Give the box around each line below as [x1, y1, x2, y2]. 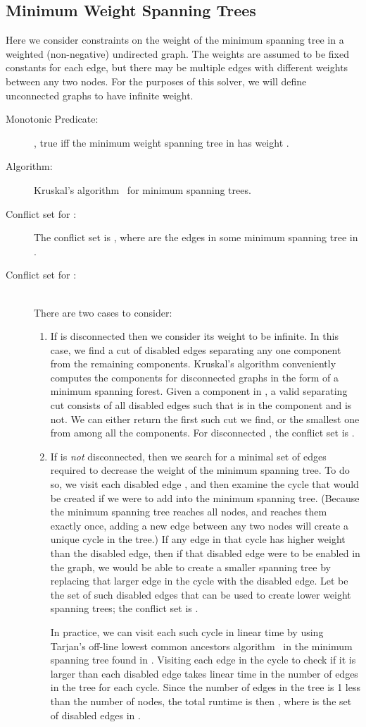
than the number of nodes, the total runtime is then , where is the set [50, 693, 352, 708]
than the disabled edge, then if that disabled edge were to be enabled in [50, 546, 360, 561]
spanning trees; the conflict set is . [50, 601, 198, 616]
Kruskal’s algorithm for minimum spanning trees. [34, 182, 251, 197]
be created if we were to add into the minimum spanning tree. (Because [50, 490, 360, 505]
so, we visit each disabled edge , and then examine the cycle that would [50, 477, 359, 491]
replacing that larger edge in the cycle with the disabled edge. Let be [50, 573, 348, 588]
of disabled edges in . [50, 707, 141, 722]
